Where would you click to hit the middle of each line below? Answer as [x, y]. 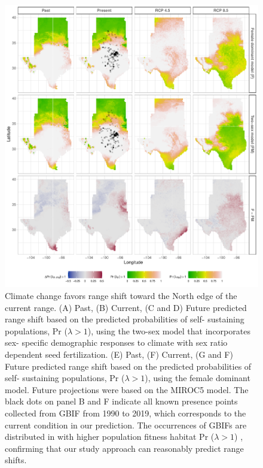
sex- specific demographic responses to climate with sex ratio [116, 342]
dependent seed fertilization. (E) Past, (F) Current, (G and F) [119, 354]
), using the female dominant [198, 378]
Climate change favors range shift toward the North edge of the [121, 295]
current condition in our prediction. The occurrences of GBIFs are [126, 425]
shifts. [16, 460]
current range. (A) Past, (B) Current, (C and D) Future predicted [126, 307]
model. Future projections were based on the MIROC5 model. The [127, 389]
